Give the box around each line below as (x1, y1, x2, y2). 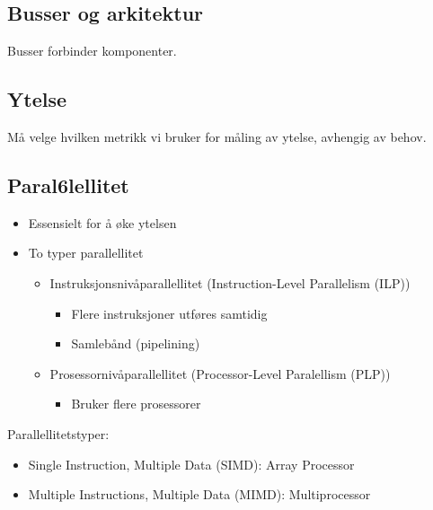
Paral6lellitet (7, 171, 129, 198)
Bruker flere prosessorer (71, 394, 201, 413)
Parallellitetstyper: (7, 424, 110, 443)
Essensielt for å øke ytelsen (28, 213, 177, 232)
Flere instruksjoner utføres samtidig (71, 303, 268, 322)
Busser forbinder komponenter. (7, 41, 177, 60)
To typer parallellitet (28, 243, 144, 262)
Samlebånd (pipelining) (71, 334, 200, 353)
